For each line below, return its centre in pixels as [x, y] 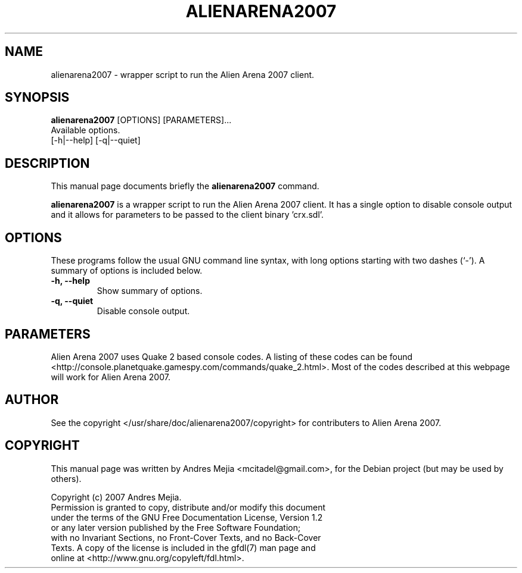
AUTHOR [32, 400]
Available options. [86, 130]
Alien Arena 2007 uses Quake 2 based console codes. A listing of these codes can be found [232, 356]
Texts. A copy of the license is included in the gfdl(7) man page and [183, 547]
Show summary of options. [150, 291]
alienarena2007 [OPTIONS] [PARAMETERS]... [141, 120]
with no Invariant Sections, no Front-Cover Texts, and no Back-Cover [186, 537]
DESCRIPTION [47, 163]
